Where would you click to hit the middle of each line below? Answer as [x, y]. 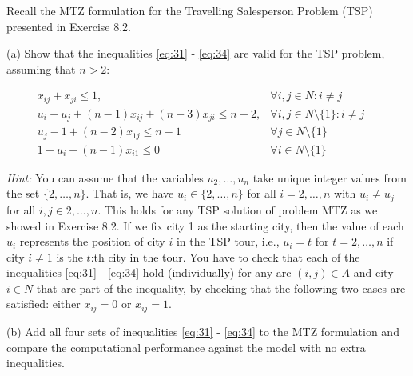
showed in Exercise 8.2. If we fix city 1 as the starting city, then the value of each [205, 225]
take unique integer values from [330, 177]
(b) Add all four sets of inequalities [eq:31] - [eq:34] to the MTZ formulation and [203, 331]
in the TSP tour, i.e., [228, 241]
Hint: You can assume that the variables [105, 177]
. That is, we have [130, 193]
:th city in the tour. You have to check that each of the [225, 256]
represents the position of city [92, 241]
